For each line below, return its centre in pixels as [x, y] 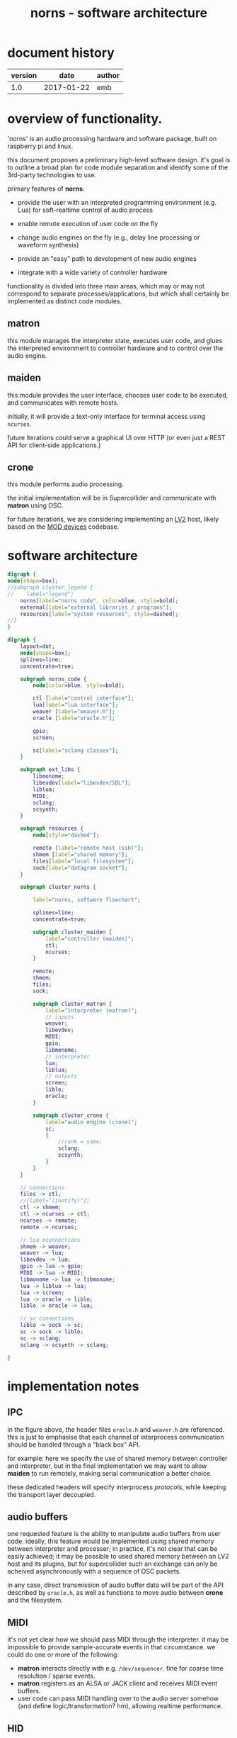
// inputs [59, 1017]
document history [61, 53]
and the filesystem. [35, 1600]
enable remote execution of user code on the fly [88, 223]
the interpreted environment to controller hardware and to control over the [115, 348]
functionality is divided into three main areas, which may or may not [106, 286]
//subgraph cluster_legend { [50, 588]
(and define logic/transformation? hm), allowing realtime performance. [120, 1706]
